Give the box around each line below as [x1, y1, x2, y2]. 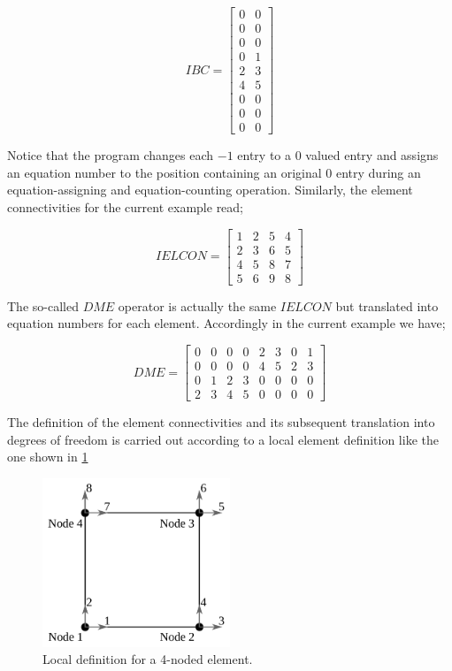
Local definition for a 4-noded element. [42, 650, 253, 668]
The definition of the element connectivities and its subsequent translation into [7, 413, 435, 431]
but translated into [335, 296, 439, 315]
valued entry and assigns [305, 146, 439, 164]
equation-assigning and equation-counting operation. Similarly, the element [7, 180, 413, 199]
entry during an [335, 163, 421, 181]
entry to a [237, 146, 292, 164]
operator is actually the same [118, 296, 277, 315]
